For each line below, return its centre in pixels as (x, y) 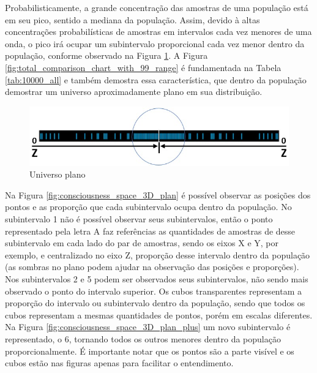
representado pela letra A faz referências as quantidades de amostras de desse (150, 231)
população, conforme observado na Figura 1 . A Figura (106, 55)
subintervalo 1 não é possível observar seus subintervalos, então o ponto (139, 218)
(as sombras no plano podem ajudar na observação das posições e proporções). (152, 267)
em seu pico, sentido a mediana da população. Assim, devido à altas (132, 19)
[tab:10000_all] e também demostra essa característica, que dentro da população (156, 79)
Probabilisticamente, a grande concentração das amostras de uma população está (157, 7)
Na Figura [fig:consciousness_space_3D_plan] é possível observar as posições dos (158, 194)
